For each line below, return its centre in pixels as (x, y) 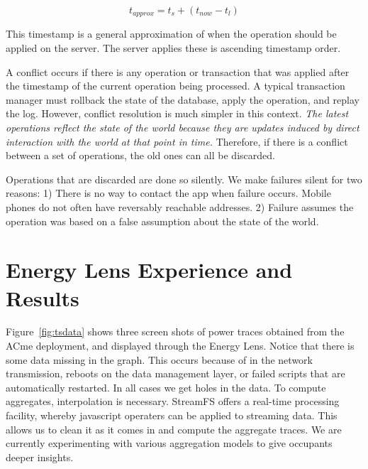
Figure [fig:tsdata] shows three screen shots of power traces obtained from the (175, 331)
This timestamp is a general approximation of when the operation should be (171, 34)
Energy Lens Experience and (149, 270)
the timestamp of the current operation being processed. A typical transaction (175, 86)
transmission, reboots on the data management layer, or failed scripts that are (175, 373)
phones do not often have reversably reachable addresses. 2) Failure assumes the (180, 206)
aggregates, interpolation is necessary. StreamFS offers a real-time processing (173, 401)
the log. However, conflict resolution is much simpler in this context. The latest (177, 113)
